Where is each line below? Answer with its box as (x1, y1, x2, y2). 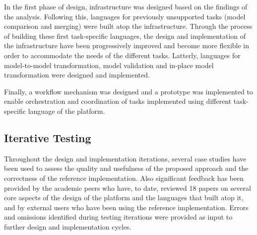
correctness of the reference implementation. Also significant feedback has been (4, 172, 244, 183)
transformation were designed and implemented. (4, 70, 150, 80)
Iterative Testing (4, 130, 91, 145)
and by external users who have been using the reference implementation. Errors (4, 202, 249, 212)
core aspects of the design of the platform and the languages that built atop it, (4, 192, 244, 203)
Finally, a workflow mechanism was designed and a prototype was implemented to (4, 86, 253, 96)
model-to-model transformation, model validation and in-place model (4, 60, 214, 70)
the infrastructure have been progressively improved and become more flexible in (4, 40, 250, 51)
